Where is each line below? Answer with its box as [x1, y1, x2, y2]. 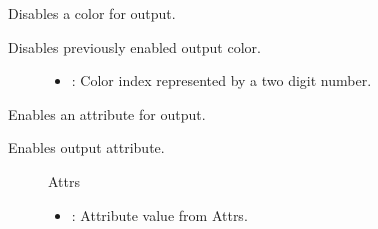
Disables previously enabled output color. [8, 36, 261, 57]
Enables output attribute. [8, 137, 165, 158]
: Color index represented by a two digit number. [71, 70, 372, 91]
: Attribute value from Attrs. [71, 204, 248, 225]
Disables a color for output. [8, 3, 176, 23]
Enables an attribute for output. [8, 103, 206, 124]
